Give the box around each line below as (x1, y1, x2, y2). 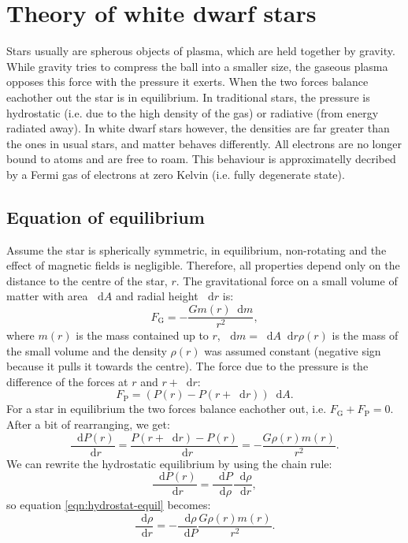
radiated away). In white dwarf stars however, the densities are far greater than (6, 120, 390, 136)
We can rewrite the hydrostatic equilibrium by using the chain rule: (6, 455, 332, 471)
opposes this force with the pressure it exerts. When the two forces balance (6, 73, 369, 90)
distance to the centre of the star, (6, 272, 168, 288)
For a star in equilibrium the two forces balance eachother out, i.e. (6, 400, 327, 417)
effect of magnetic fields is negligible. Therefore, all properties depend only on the (6, 257, 400, 273)
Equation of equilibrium (6, 204, 205, 229)
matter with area (6, 288, 88, 304)
